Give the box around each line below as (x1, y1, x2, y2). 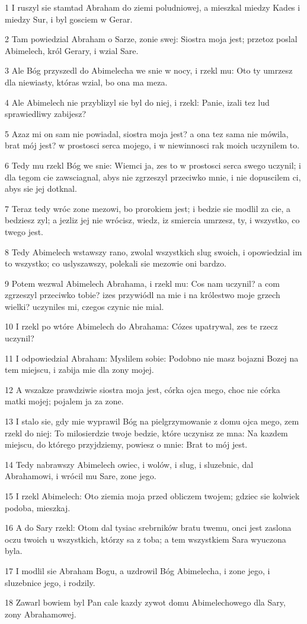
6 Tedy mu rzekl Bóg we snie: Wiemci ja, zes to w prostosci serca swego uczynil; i (5, 159, 301, 171)
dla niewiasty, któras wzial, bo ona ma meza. (5, 75, 168, 88)
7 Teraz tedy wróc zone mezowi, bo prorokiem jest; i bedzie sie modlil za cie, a (5, 202, 291, 214)
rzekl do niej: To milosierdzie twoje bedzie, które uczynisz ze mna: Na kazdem (5, 426, 288, 439)
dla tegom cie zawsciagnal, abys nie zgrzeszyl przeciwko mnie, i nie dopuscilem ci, (5, 170, 301, 183)
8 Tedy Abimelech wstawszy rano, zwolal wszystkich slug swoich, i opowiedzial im (5, 245, 302, 258)
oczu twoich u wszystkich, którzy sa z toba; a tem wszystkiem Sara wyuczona (5, 533, 286, 545)
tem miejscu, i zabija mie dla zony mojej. (5, 363, 154, 376)
